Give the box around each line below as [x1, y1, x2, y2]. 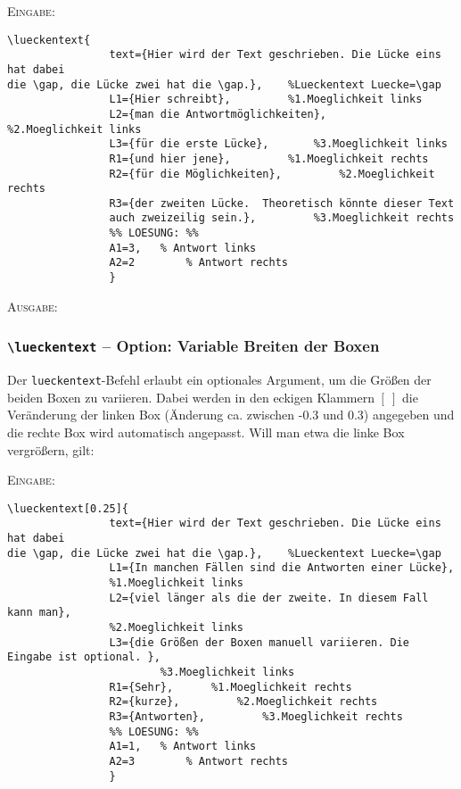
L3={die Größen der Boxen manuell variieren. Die [109, 635, 410, 649]
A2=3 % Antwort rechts [109, 754, 288, 768]
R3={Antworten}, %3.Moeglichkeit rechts [109, 710, 403, 723]
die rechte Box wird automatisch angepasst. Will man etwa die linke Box [7, 422, 405, 441]
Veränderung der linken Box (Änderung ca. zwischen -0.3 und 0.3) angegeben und [7, 405, 455, 424]
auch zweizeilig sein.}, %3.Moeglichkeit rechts [109, 212, 455, 225]
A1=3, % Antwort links [109, 241, 257, 254]
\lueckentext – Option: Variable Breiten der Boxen [7, 335, 380, 357]
